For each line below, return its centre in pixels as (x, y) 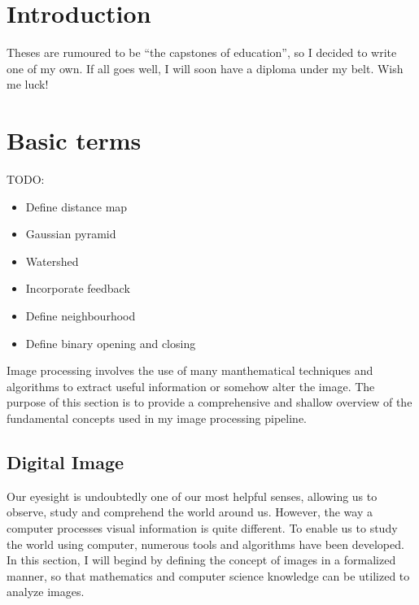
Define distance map (76, 206)
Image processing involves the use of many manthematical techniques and (190, 370)
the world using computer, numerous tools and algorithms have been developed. (205, 544)
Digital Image (65, 461)
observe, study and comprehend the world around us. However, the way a (190, 512)
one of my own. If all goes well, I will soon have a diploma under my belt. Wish (205, 68)
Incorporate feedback (78, 288)
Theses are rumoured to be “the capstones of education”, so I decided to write (202, 52)
